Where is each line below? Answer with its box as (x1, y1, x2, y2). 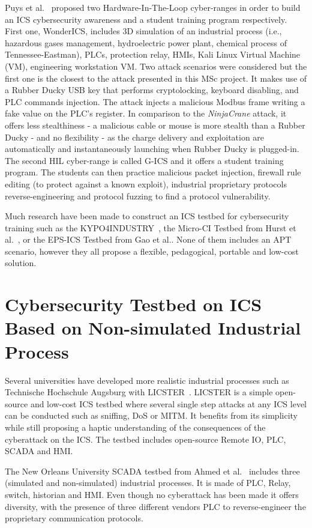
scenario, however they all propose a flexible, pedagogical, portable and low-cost (5, 244, 299, 257)
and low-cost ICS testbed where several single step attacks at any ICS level (30, 397, 307, 410)
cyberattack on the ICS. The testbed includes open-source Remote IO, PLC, (5, 432, 286, 445)
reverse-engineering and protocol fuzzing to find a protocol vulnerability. (5, 189, 271, 202)
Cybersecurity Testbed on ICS (5, 292, 262, 317)
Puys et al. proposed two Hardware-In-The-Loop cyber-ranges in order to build (5, 1, 301, 13)
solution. (5, 256, 37, 269)
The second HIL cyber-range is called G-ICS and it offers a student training (5, 154, 284, 166)
